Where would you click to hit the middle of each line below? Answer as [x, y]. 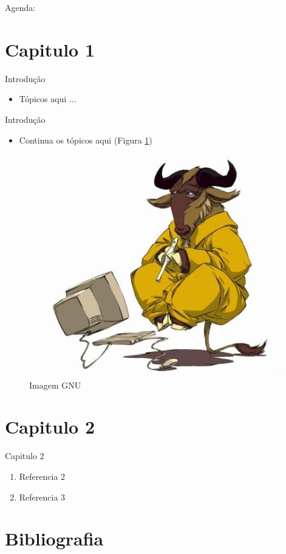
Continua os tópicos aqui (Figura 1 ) [86, 140]
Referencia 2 [42, 476]
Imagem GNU [55, 385]
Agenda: [20, 7]
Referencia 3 [42, 497]
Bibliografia [54, 538]
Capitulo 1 [50, 49]
